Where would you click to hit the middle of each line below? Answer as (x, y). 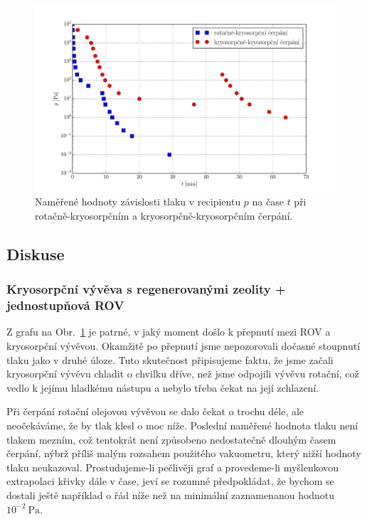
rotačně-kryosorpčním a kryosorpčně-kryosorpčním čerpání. (164, 215)
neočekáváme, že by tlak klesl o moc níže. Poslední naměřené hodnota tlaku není (182, 425)
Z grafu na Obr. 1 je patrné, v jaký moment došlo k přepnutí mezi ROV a (169, 332)
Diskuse (36, 253)
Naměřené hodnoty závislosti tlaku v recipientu (138, 202)
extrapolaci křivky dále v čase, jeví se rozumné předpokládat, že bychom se (170, 481)
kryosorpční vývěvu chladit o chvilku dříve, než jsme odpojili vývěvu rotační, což (183, 374)
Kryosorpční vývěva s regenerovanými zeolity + (146, 289)
